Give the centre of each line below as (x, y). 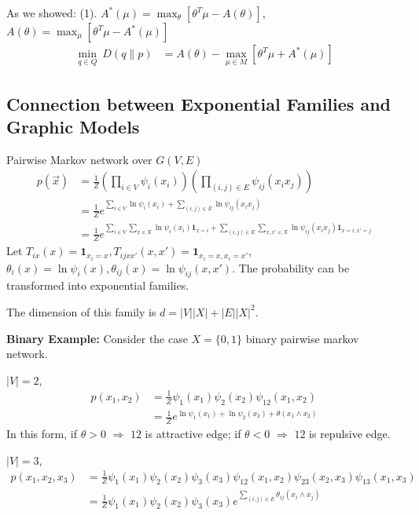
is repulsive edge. (350, 433)
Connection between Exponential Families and (198, 103)
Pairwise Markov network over (79, 159)
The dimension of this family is (81, 311)
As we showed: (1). (52, 13)
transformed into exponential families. (98, 285)
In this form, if (42, 433)
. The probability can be (291, 267)
